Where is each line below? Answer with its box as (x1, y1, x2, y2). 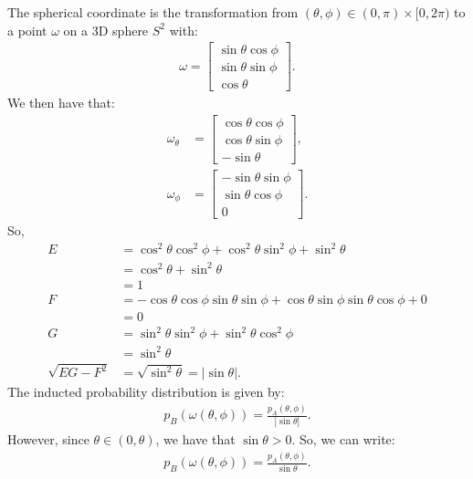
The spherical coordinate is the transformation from (7, 3, 299, 21)
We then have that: (7, 93, 115, 112)
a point (7, 20, 47, 39)
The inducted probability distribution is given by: (7, 382, 285, 401)
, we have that (155, 430, 236, 449)
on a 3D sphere (63, 20, 149, 39)
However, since (7, 430, 89, 449)
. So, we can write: (291, 430, 395, 449)
